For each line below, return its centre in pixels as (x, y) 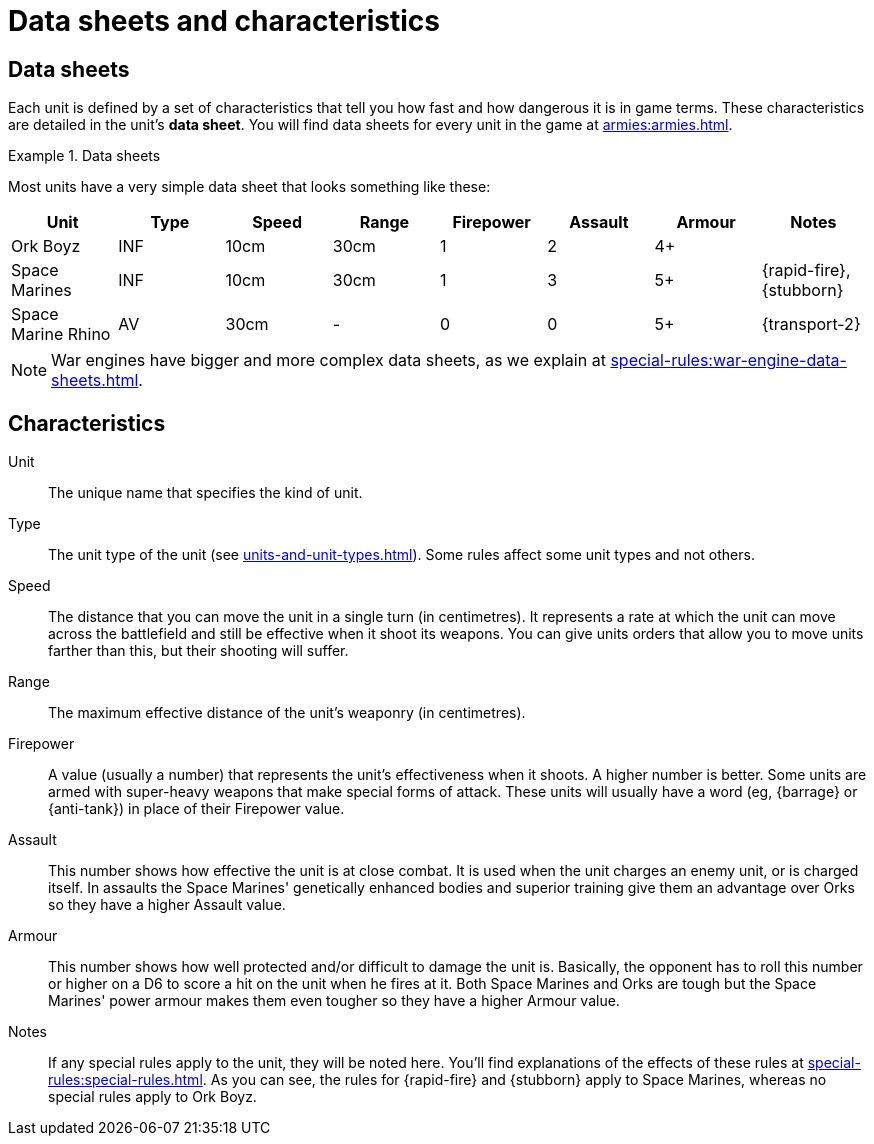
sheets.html (95, 380)
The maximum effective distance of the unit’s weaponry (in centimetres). (287, 713)
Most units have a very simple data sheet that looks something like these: (249, 187)
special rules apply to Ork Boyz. (152, 1097)
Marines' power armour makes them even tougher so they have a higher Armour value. (334, 1001)
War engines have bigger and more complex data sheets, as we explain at (328, 360)
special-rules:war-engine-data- (728, 360)
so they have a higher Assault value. (167, 905)
